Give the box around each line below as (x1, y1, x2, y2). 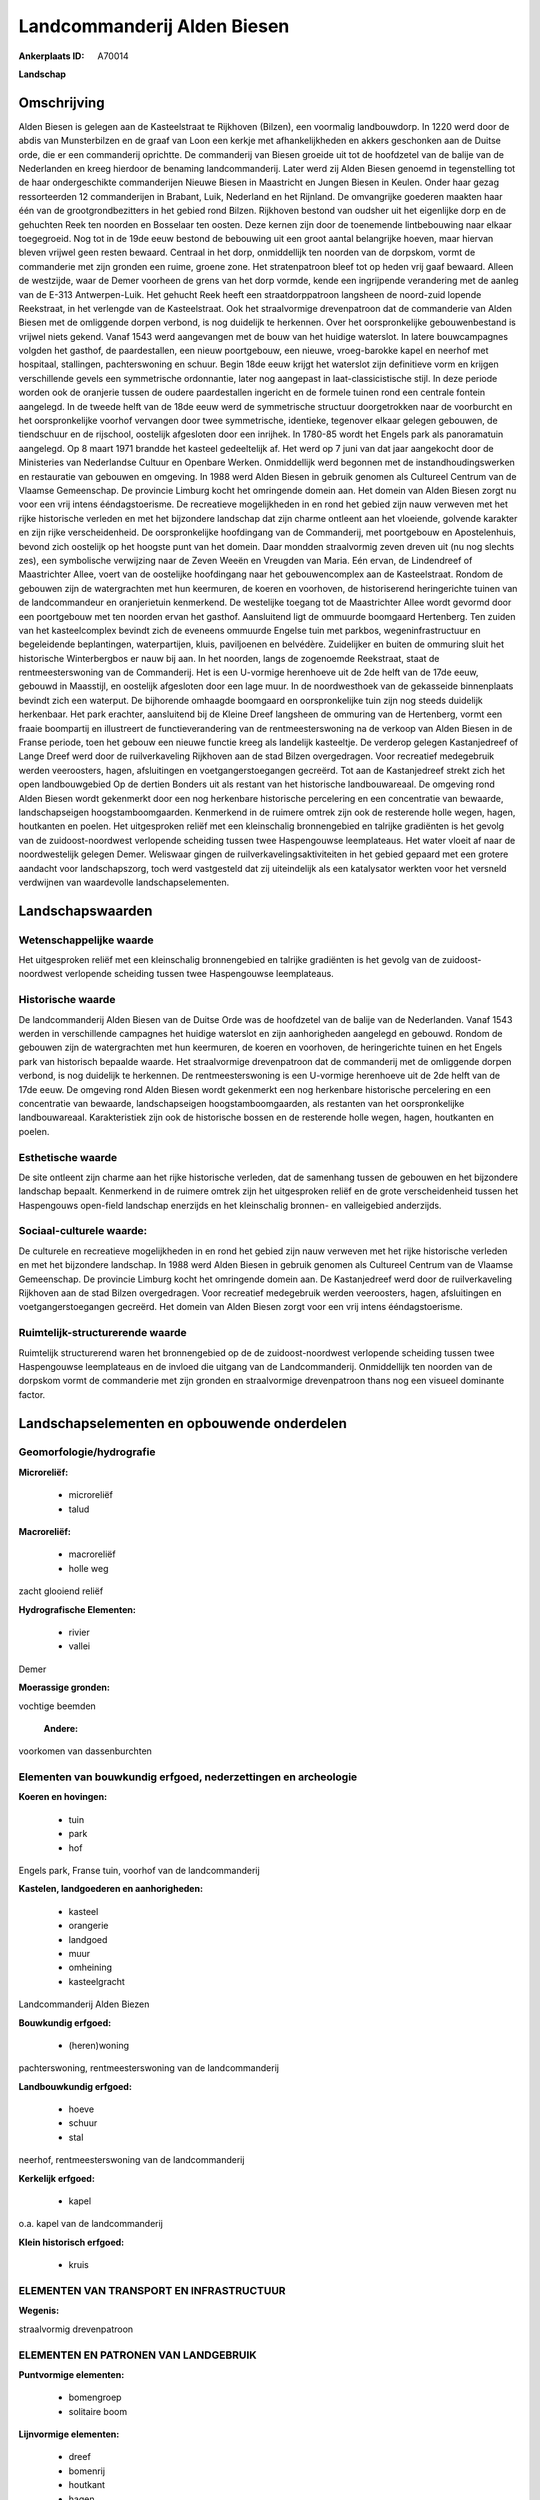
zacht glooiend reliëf (18, 1585, 104, 1597)
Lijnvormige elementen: (18, 2428, 120, 2440)
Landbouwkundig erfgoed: (18, 2080, 132, 2092)
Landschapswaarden (18, 902, 153, 919)
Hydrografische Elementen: (18, 1603, 137, 1615)
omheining (68, 1961, 113, 1974)
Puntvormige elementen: (18, 2368, 125, 2380)
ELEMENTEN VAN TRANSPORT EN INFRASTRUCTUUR (18, 2283, 286, 2297)
